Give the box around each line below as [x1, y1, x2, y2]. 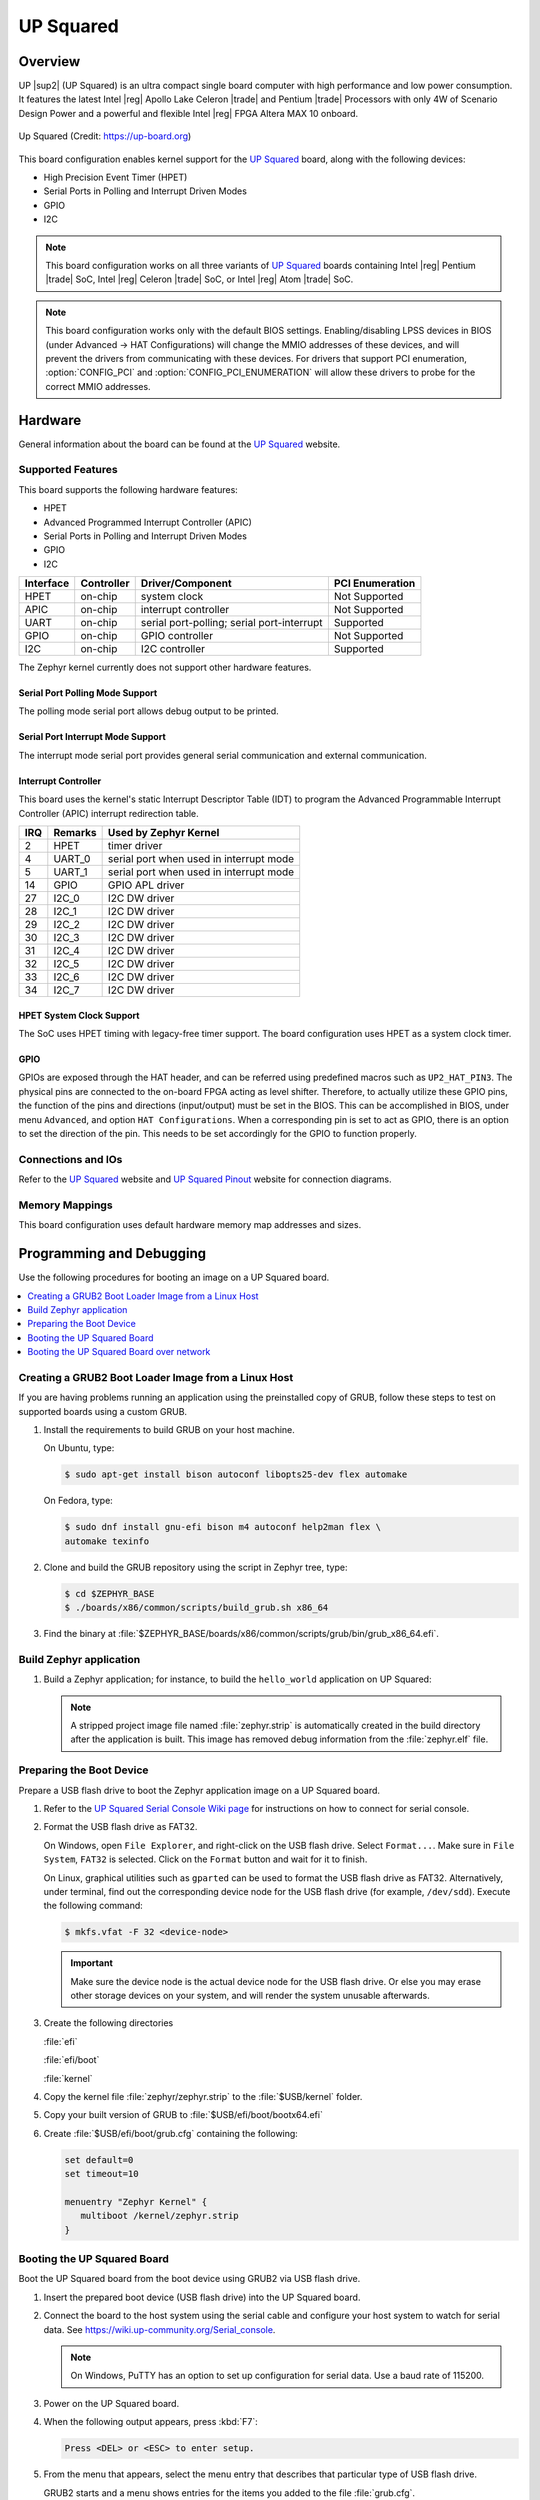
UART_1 [53, 865, 89, 879]
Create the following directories [43, 2017, 174, 2029]
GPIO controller [140, 629, 214, 643]
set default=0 [64, 2154, 134, 2165]
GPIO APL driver [107, 878, 185, 892]
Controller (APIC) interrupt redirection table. [18, 807, 199, 819]
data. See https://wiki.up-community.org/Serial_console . [43, 2323, 276, 2335]
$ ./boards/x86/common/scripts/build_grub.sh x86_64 [64, 1602, 329, 1614]
